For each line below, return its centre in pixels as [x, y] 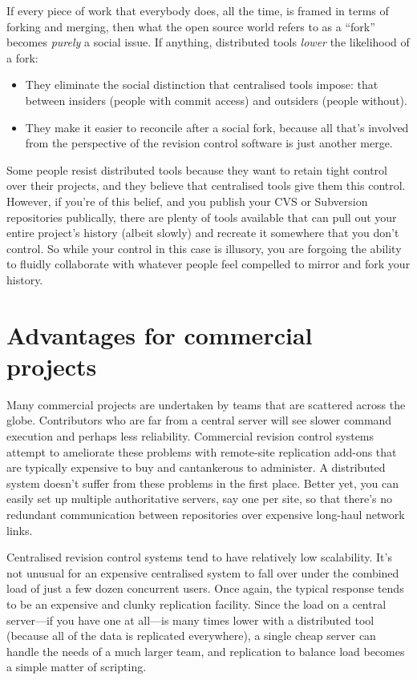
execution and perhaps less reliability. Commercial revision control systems [190, 436]
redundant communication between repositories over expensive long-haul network [206, 514]
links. [20, 530]
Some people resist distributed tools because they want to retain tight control [197, 169]
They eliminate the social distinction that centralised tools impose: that [202, 84]
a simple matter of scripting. [77, 667]
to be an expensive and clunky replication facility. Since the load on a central [196, 604]
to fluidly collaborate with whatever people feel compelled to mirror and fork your [208, 264]
